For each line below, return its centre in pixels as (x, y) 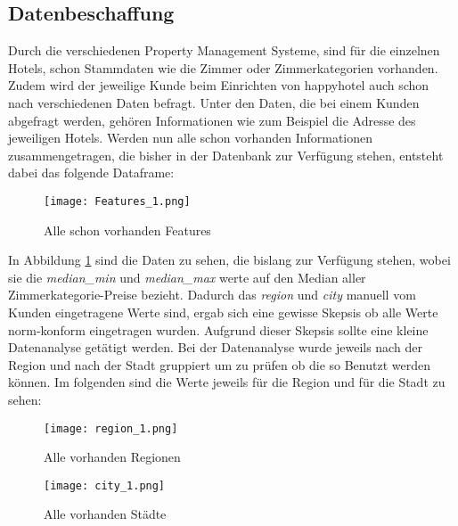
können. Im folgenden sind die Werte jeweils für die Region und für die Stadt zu (227, 382)
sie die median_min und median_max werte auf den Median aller (187, 277)
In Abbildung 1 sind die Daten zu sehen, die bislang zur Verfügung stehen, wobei (229, 260)
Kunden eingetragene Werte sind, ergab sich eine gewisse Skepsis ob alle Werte (223, 312)
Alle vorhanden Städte (105, 514)
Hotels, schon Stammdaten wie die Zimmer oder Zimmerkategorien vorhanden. (223, 67)
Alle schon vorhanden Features (127, 230)
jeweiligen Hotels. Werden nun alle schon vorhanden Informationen (191, 138)
